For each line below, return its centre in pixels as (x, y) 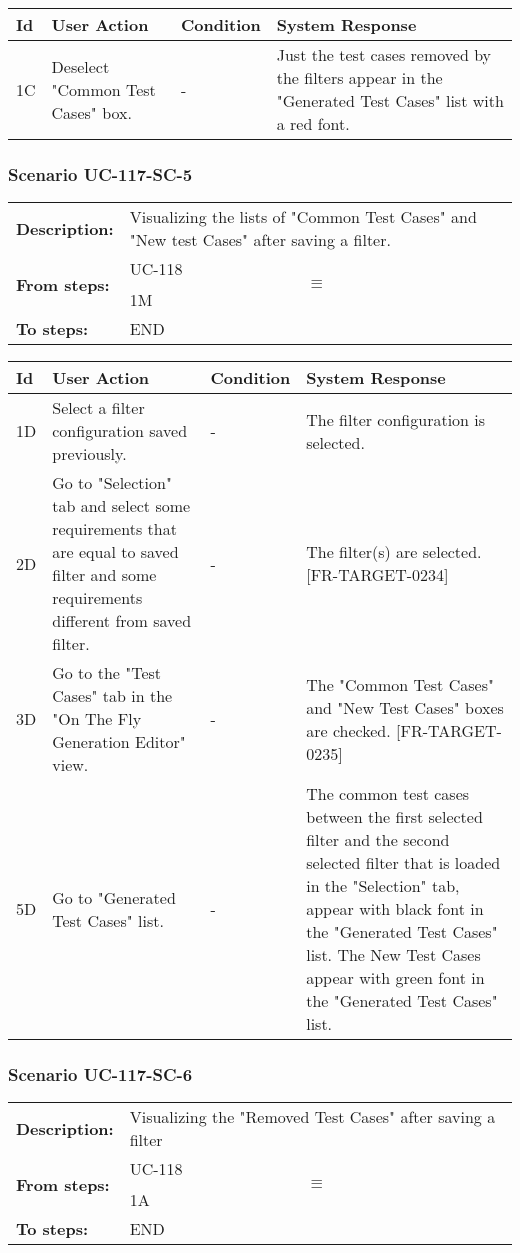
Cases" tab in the (112, 696)
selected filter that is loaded (403, 863)
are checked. (348, 730)
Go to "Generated (114, 897)
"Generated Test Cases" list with (390, 100)
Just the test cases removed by (384, 54)
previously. (89, 454)
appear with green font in (395, 978)
